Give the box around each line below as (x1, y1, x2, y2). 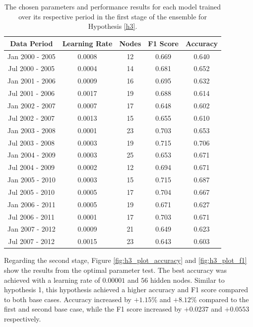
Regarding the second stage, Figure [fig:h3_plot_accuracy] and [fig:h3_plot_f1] (4, 255, 247, 265)
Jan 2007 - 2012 (7, 224, 56, 234)
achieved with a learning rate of (4, 274, 100, 285)
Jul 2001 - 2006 (8, 88, 55, 98)
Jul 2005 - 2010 (8, 186, 55, 197)
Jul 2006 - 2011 (8, 211, 55, 222)
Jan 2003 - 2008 (7, 125, 56, 135)
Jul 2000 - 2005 (8, 63, 55, 74)
